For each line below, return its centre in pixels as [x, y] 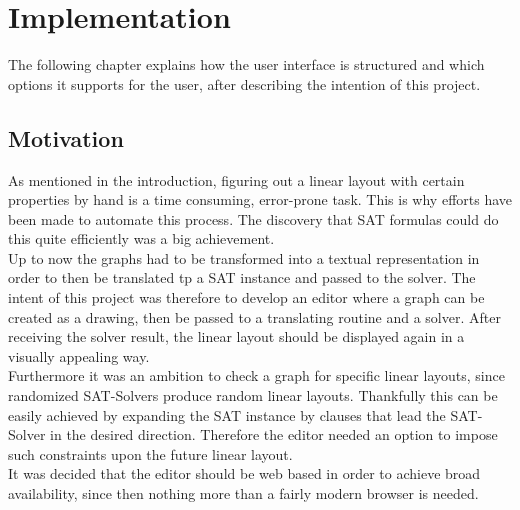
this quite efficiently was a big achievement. [141, 238]
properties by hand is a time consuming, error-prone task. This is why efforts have [260, 199]
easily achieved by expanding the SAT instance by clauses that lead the [227, 414]
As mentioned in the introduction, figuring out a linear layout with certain [236, 179]
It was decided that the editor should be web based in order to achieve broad [244, 473]
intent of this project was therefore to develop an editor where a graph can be [246, 297]
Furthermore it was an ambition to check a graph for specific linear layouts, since [256, 375]
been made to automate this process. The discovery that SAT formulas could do [253, 218]
